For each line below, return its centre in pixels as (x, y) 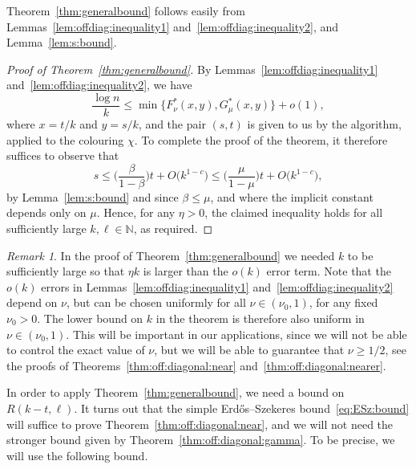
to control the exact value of (76, 350)
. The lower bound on (90, 318)
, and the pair (172, 124)
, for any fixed (343, 302)
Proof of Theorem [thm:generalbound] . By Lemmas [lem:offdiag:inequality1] (192, 69)
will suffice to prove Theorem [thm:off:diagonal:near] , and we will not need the (200, 424)
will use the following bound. (77, 455)
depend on (32, 302)
